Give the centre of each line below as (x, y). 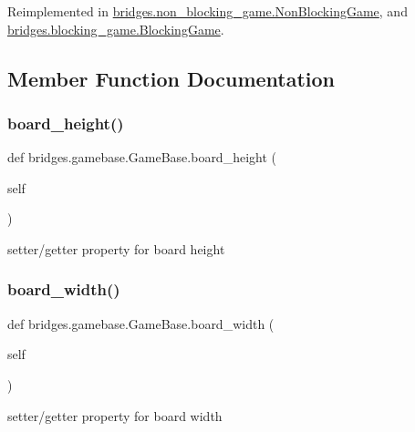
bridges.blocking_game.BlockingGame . (116, 29)
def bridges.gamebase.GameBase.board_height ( (142, 157)
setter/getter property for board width (115, 415)
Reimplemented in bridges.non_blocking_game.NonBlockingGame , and (207, 11)
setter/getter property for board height (116, 248)
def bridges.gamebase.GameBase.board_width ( (141, 323)
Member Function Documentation (171, 78)
